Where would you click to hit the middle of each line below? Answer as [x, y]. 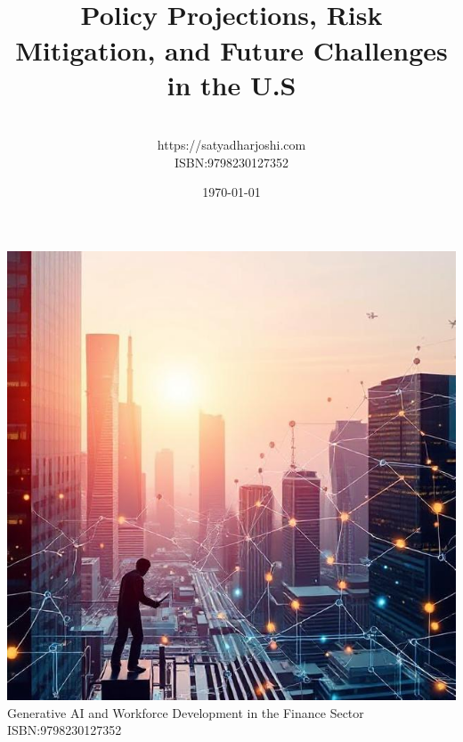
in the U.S [231, 84]
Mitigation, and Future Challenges [231, 49]
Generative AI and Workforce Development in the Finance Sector [186, 712]
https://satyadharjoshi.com [231, 145]
